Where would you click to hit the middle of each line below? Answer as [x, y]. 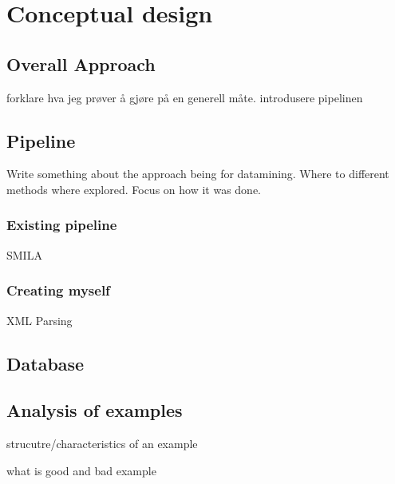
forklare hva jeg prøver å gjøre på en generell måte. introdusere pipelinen [185, 97]
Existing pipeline [62, 225]
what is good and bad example [81, 470]
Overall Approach [81, 63]
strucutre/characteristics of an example [102, 444]
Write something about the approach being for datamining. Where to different [198, 174]
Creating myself [58, 290]
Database [45, 363]
